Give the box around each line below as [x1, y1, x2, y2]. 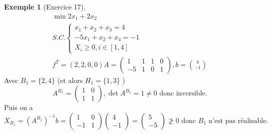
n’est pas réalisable [209, 117, 267, 124]
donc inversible [159, 90, 206, 97]
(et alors [57, 74, 83, 85]
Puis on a [4, 102, 33, 112]
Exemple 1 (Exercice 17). [4, 1, 86, 11]
